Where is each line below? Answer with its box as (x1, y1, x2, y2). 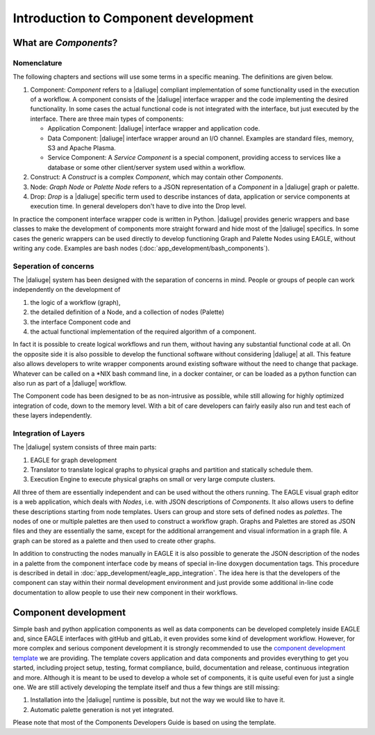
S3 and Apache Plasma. (47, 144, 116, 152)
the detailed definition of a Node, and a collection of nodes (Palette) (30, 308, 225, 316)
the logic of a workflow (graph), (30, 298, 121, 306)
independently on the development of (12, 286, 121, 294)
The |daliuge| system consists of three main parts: (12, 443, 157, 452)
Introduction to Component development (12, 10, 253, 26)
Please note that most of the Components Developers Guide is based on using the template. (12, 718, 276, 727)
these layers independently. (12, 411, 92, 420)
